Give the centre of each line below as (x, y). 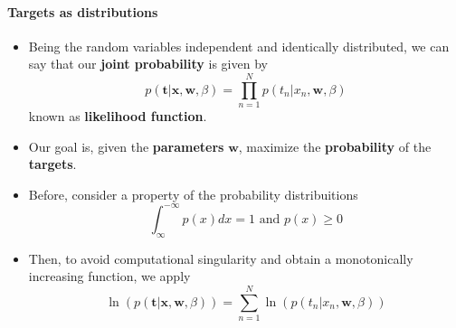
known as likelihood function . (118, 116)
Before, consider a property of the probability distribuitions (193, 194)
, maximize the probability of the (335, 146)
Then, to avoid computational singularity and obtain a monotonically (221, 258)
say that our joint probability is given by (148, 64)
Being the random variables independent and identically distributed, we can (239, 46)
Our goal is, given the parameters (126, 146)
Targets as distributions (83, 11)
